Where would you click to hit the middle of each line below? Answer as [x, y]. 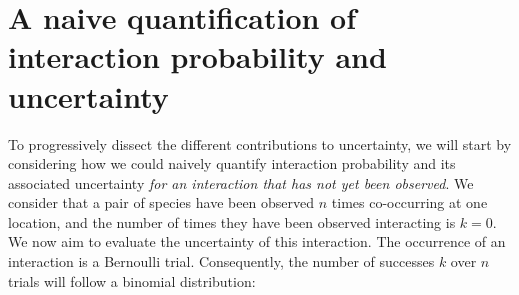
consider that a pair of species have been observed [161, 202]
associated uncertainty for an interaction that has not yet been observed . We [241, 182]
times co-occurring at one [409, 202]
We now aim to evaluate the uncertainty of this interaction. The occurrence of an [257, 241]
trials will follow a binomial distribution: [132, 280]
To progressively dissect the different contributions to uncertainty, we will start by [260, 143]
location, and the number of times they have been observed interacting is [232, 221]
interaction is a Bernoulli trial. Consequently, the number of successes [221, 261]
